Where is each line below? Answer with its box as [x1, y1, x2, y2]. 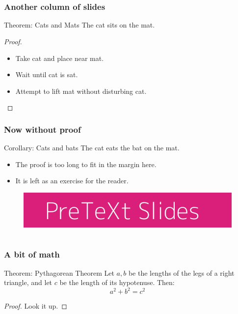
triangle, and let [4, 277, 53, 287]
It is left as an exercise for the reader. [15, 175, 129, 186]
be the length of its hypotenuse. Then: [59, 277, 175, 287]
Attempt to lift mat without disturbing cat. [15, 86, 147, 96]
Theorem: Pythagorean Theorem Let [4, 267, 114, 278]
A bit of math [4, 248, 60, 260]
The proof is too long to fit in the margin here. [15, 159, 157, 169]
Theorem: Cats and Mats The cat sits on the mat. [4, 20, 155, 30]
